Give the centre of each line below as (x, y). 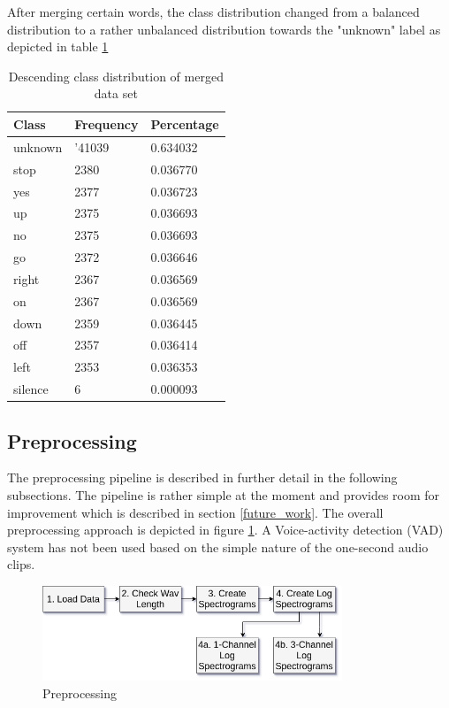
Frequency (107, 123)
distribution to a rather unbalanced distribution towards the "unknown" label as (224, 29)
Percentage (185, 123)
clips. (21, 564)
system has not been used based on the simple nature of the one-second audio (218, 546)
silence (31, 389)
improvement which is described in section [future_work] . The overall (195, 512)
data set (116, 93)
